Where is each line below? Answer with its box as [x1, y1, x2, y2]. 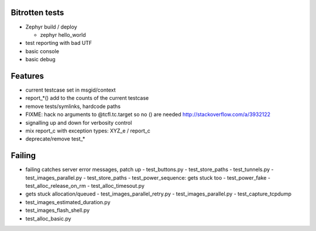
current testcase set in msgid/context [25, 86, 116, 93]
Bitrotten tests [11, 8, 64, 17]
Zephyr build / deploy [25, 23, 77, 30]
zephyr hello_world [40, 31, 86, 38]
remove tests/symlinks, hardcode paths [25, 103, 121, 110]
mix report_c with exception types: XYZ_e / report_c [25, 127, 150, 134]
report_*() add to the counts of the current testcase [25, 94, 149, 101]
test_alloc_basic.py [25, 215, 71, 222]
